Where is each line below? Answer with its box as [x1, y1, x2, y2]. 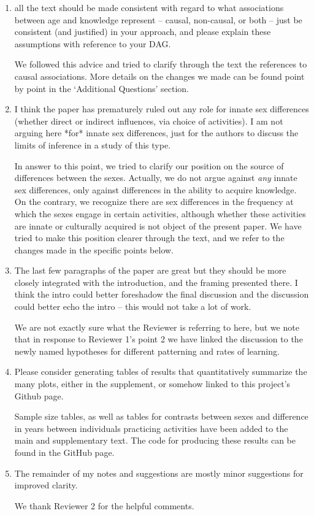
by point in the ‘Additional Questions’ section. [14, 82, 189, 94]
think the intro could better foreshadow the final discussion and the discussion [14, 288, 309, 301]
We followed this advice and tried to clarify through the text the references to [14, 58, 307, 71]
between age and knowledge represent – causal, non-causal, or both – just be [14, 13, 302, 26]
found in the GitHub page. [14, 446, 115, 458]
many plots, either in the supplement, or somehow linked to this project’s [14, 377, 291, 390]
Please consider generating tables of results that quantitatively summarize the [14, 365, 307, 378]
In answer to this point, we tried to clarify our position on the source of [14, 159, 284, 172]
